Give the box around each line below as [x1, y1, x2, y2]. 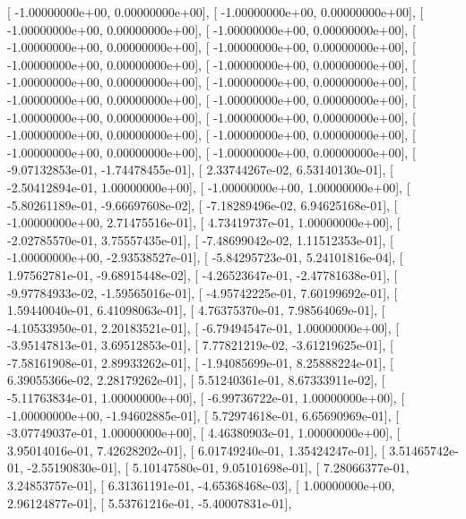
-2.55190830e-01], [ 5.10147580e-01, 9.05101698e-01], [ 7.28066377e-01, [27, 458, 410, 477]
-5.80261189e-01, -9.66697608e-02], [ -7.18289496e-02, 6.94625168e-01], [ [7, 195, 398, 214]
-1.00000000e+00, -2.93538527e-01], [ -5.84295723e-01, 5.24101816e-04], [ [7, 248, 403, 267]
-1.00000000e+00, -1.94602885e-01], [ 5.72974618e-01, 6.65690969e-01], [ [7, 405, 400, 424]
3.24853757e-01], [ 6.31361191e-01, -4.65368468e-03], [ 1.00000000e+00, [7, 476, 395, 495]
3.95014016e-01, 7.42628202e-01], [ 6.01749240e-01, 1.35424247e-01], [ [7, 440, 385, 459]
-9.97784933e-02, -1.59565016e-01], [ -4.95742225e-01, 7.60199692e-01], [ [7, 283, 398, 302]
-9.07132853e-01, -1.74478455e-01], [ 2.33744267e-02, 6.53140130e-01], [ [7, 160, 393, 179]
